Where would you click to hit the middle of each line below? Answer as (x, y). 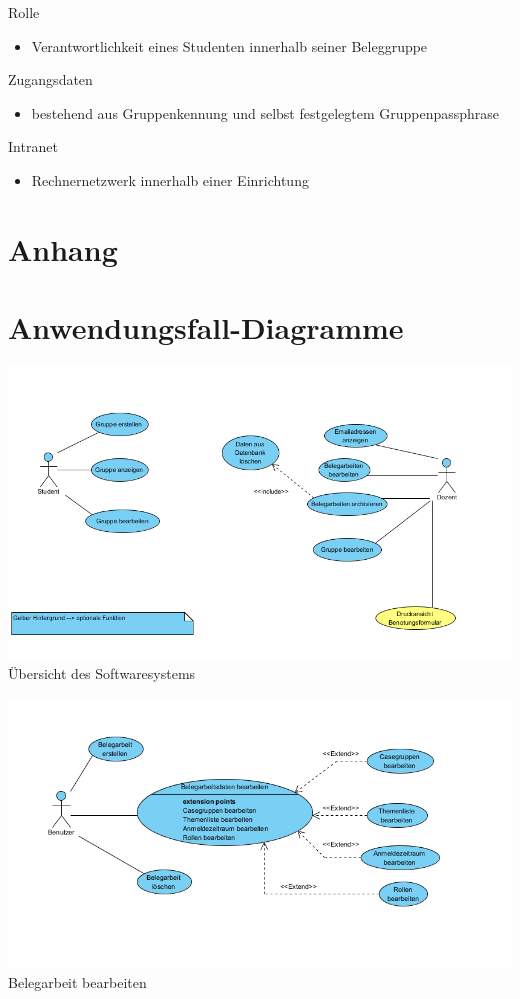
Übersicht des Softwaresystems (102, 673)
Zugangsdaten (50, 79)
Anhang (63, 248)
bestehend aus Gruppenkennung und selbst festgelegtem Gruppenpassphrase (265, 112)
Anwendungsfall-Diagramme (206, 327)
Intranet (33, 146)
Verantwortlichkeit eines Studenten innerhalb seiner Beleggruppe (229, 45)
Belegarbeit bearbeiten (77, 981)
